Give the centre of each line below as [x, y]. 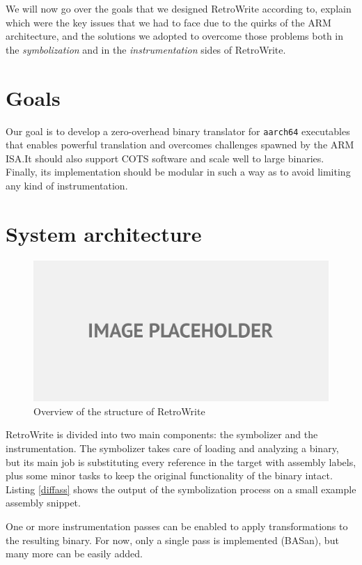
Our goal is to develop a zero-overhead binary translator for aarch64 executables [178, 131]
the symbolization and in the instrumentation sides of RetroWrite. [146, 49]
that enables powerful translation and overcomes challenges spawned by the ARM [180, 145]
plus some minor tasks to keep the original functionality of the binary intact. [169, 475]
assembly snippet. [43, 503]
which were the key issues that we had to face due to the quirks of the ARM [168, 22]
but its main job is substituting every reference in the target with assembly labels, [181, 462]
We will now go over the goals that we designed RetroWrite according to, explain [179, 8]
